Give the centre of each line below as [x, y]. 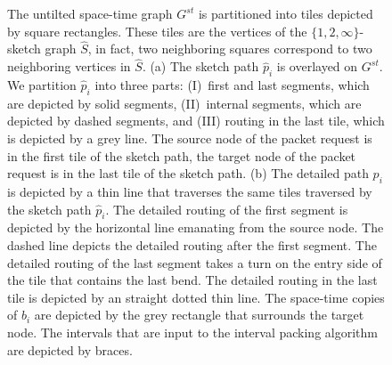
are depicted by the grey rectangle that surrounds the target [199, 315]
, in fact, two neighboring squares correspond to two [230, 49]
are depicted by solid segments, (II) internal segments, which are [184, 103]
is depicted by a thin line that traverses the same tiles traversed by [190, 191]
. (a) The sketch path [200, 66]
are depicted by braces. [70, 349]
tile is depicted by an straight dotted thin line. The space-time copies [196, 297]
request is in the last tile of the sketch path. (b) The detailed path [188, 173]
